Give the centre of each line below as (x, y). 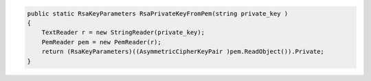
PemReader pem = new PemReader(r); (101, 42)
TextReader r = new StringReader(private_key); (123, 33)
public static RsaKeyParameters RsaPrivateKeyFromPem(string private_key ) (158, 13)
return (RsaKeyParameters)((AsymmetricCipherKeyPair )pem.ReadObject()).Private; (183, 52)
